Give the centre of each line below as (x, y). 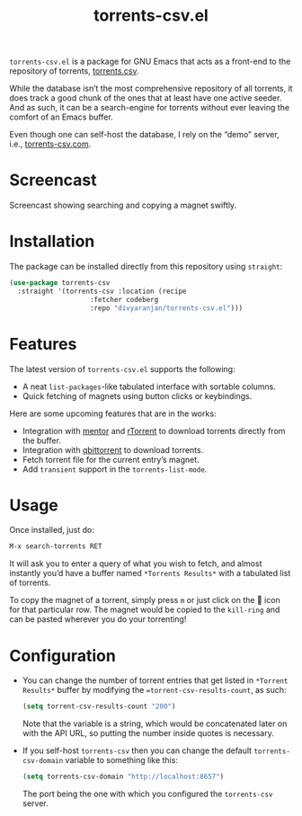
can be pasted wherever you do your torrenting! (98, 619)
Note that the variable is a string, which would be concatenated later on (155, 723)
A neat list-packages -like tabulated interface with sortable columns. (149, 386)
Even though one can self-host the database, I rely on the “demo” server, (145, 135)
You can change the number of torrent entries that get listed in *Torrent (155, 680)
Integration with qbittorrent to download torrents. (113, 449)
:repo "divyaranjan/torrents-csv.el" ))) (166, 308)
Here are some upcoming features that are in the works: (113, 413)
